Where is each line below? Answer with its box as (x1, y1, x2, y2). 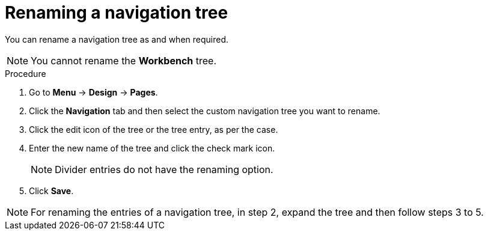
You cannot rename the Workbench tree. (31, 54, 217, 67)
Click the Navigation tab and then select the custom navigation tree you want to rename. (29, 105, 380, 116)
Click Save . (29, 185, 74, 196)
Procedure (5, 68, 46, 79)
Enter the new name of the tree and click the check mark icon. (29, 142, 275, 153)
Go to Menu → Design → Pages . (29, 87, 158, 97)
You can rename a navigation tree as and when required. (5, 34, 229, 44)
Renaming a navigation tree (5, 2, 228, 23)
